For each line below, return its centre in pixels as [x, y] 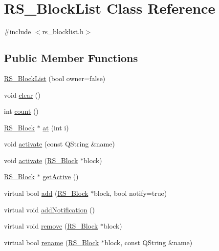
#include [18, 31]
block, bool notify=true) [131, 193]
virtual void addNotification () [49, 209]
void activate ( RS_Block [41, 160]
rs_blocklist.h [63, 31]
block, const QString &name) [148, 242]
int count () [21, 111]
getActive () [61, 177]
